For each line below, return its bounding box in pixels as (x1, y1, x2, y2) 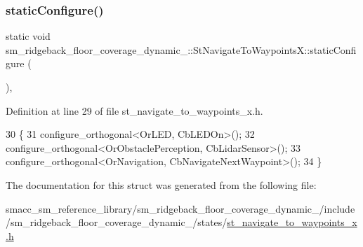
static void (6, 29, 51, 43)
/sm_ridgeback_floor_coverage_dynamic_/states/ (6, 215, 227, 230)
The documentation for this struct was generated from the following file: (6, 177, 317, 192)
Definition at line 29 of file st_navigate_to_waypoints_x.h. (6, 103, 263, 118)
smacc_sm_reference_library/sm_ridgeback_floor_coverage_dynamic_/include (6, 201, 355, 216)
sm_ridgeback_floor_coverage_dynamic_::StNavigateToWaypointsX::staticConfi (6, 42, 357, 57)
